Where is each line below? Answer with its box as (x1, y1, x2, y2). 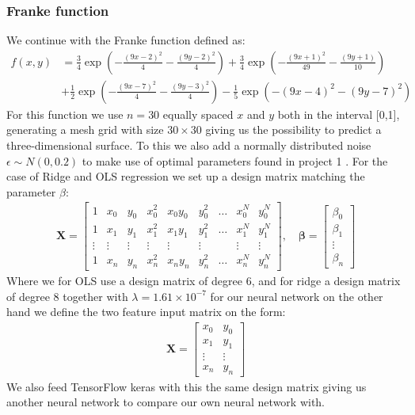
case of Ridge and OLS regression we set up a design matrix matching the (6, 168, 365, 185)
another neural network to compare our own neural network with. (6, 394, 326, 410)
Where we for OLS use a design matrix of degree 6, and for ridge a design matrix (6, 272, 401, 289)
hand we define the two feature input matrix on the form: (6, 303, 286, 320)
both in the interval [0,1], (277, 105, 400, 122)
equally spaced (162, 105, 234, 122)
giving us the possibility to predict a (205, 121, 382, 138)
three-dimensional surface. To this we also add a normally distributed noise (6, 137, 371, 154)
